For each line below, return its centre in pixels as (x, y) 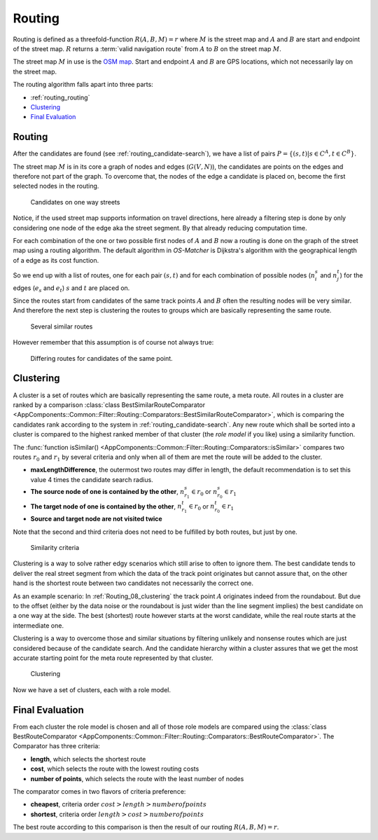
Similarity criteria (55, 548)
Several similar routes (62, 326)
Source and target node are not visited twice (96, 519)
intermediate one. (38, 625)
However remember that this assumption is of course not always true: (113, 343)
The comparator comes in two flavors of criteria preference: (99, 791)
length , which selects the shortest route (88, 759)
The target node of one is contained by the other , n (106, 506)
